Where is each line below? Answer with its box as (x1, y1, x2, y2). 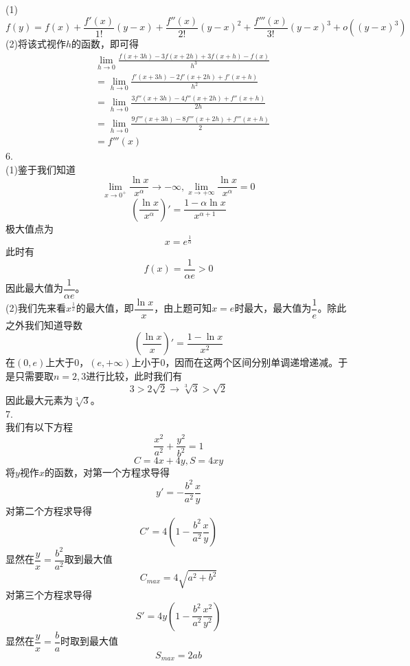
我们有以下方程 (5, 420, 73, 434)
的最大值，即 (76, 301, 134, 315)
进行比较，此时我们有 (86, 369, 183, 383)
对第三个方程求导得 (5, 588, 92, 602)
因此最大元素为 (5, 393, 73, 407)
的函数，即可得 (71, 36, 139, 51)
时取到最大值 (60, 634, 119, 648)
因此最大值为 (5, 281, 63, 295)
